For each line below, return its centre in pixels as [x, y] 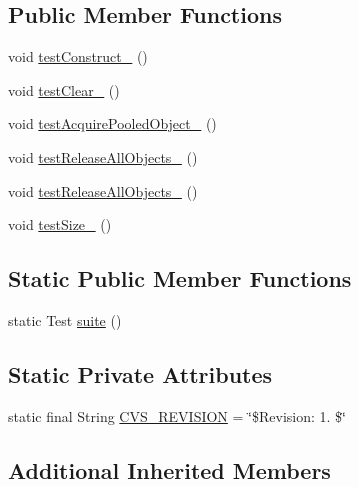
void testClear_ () [64, 89]
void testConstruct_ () [78, 56]
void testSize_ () [60, 224]
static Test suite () [65, 319]
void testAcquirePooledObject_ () [112, 123]
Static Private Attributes [140, 373]
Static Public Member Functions [180, 278]
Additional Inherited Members [169, 469]
